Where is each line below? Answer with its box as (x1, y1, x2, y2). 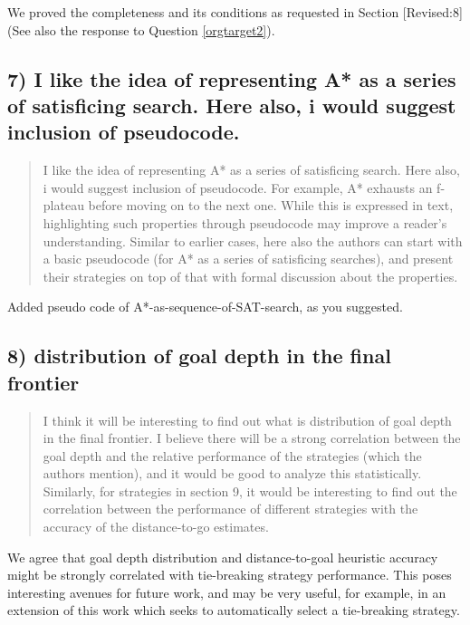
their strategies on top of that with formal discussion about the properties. (43, 266, 458, 285)
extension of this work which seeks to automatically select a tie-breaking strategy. (7, 601, 460, 620)
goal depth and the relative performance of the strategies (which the (43, 446, 422, 465)
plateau (43, 196, 84, 215)
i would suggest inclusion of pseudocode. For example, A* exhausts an (43, 178, 433, 197)
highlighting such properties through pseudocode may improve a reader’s (43, 213, 447, 232)
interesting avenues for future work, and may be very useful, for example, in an (7, 582, 446, 601)
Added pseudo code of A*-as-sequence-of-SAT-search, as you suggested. (7, 297, 403, 316)
